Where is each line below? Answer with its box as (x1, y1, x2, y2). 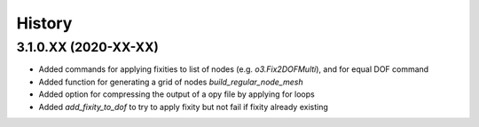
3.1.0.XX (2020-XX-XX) (16, 39, 159, 55)
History (16, 13, 73, 33)
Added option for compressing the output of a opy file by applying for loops (38, 89, 315, 99)
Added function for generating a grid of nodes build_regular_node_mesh (38, 76, 303, 87)
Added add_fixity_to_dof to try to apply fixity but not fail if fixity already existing (38, 101, 328, 112)
